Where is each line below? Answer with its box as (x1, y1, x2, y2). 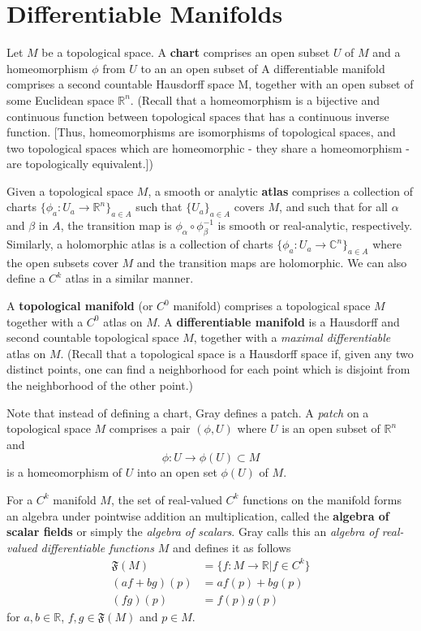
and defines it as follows (172, 538, 291, 555)
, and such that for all (279, 198, 388, 215)
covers (234, 198, 264, 215)
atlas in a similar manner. (65, 270, 194, 287)
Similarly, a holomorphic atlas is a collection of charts (6, 236, 273, 253)
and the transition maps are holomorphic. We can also (136, 253, 407, 270)
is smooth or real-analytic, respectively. (217, 217, 413, 234)
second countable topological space (6, 329, 179, 346)
